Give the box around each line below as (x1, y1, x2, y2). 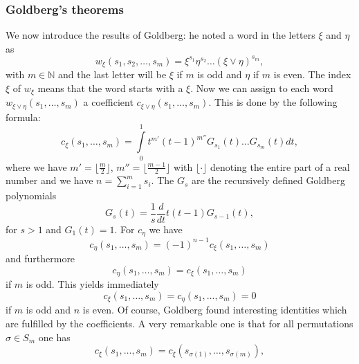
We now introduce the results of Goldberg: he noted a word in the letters (6, 28, 315, 42)
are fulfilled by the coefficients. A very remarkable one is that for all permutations (6, 316, 353, 330)
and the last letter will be (58, 67, 167, 82)
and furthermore (6, 251, 75, 266)
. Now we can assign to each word (190, 80, 333, 95)
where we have (6, 159, 67, 174)
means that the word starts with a (37, 80, 183, 95)
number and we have (6, 173, 93, 188)
